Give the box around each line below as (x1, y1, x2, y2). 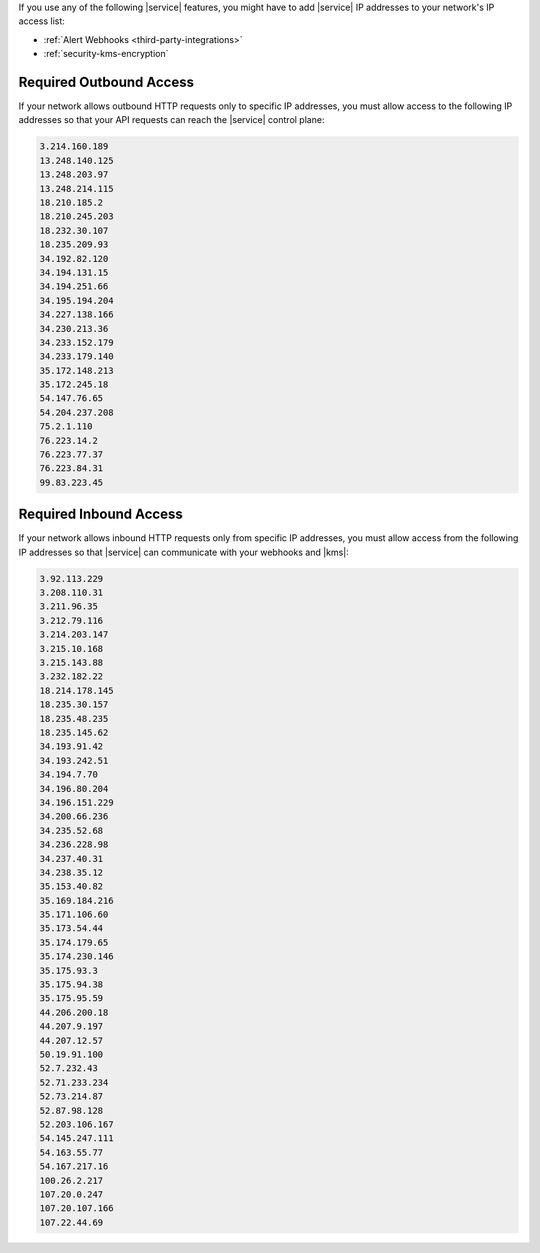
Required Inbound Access (18, 506, 184, 523)
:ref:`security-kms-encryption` (43, 48, 169, 60)
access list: (18, 15, 65, 27)
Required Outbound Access (18, 73, 195, 90)
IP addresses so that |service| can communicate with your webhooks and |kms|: (18, 546, 349, 558)
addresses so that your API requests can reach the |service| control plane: (18, 114, 325, 126)
